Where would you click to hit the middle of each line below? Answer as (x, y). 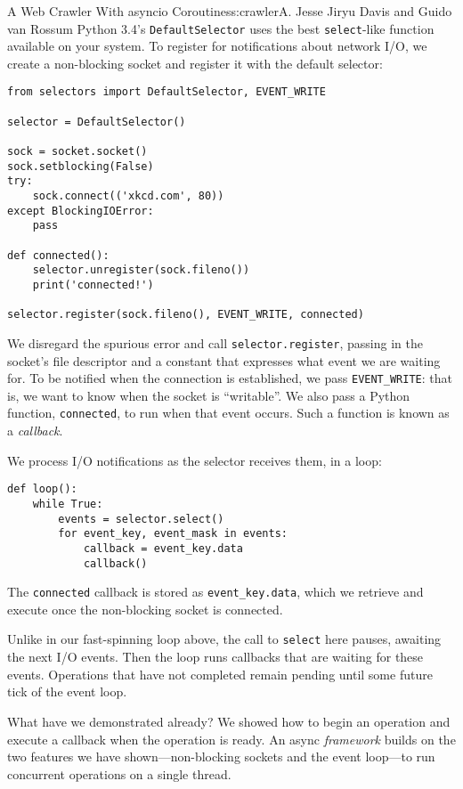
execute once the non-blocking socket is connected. (145, 609)
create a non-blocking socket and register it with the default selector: (195, 63)
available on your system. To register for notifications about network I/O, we (217, 46)
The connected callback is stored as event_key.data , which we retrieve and (215, 592)
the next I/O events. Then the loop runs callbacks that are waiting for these (215, 657)
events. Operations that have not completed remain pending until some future (220, 674)
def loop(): (42, 489)
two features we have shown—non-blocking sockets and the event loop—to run (221, 756)
